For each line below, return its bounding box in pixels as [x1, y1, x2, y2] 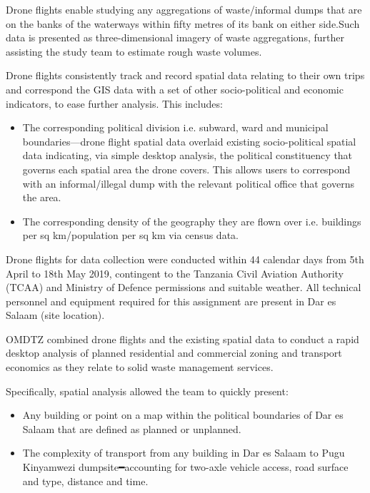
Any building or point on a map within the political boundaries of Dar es [22, 407, 344, 422]
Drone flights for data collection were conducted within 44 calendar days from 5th [6, 251, 364, 266]
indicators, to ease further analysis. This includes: [6, 96, 223, 111]
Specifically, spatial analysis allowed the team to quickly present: [6, 383, 289, 398]
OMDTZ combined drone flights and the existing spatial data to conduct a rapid [6, 331, 359, 346]
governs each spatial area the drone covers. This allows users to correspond [22, 161, 351, 176]
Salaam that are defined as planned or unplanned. [22, 421, 241, 436]
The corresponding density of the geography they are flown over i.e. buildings [22, 213, 361, 228]
